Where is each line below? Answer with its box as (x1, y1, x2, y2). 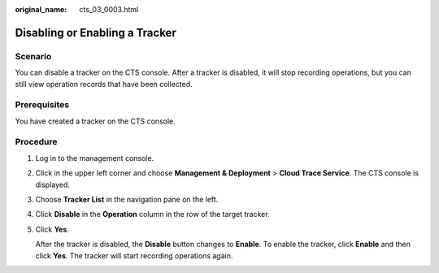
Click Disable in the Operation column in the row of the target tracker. (35, 210, 270, 219)
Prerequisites (15, 99, 69, 110)
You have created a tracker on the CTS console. (15, 116, 176, 126)
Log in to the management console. (35, 153, 154, 162)
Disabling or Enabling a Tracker (15, 25, 176, 40)
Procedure (15, 136, 58, 148)
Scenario (15, 50, 52, 62)
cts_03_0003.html (79, 5, 139, 14)
